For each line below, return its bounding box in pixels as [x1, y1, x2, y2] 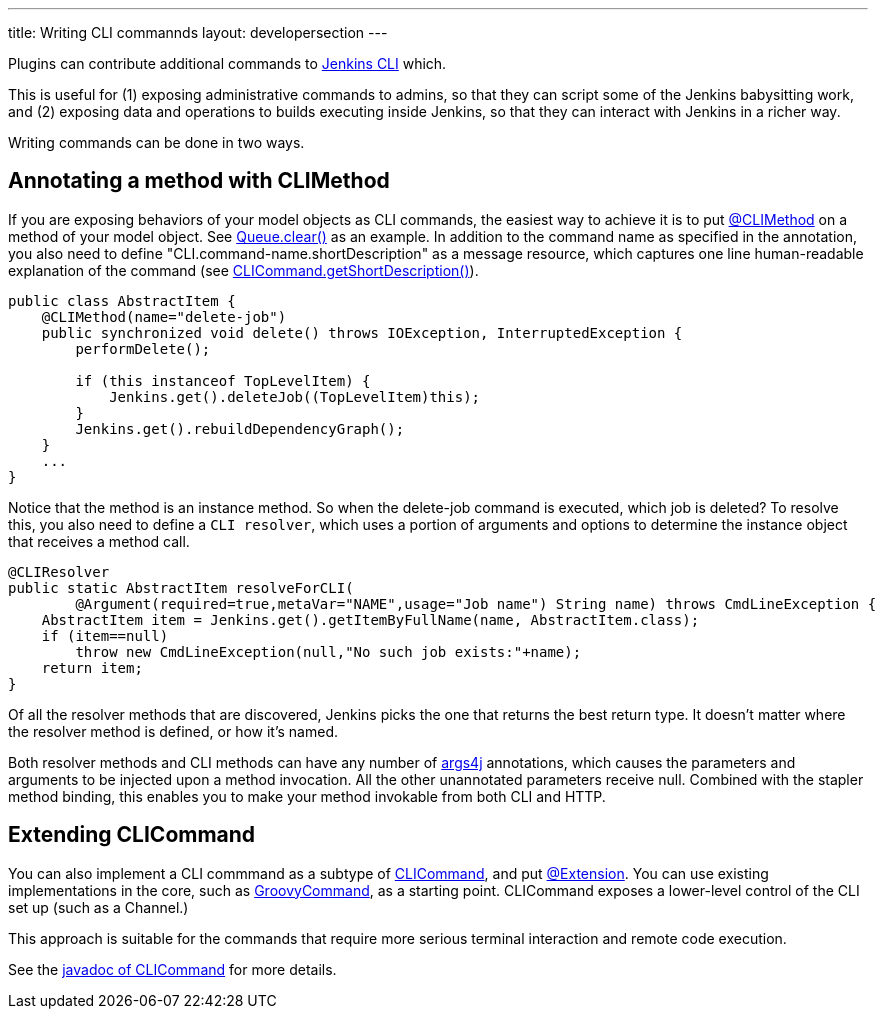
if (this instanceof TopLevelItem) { [75, 372, 371, 389]
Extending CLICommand [8, 822, 256, 848]
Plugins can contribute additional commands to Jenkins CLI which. [8, 55, 447, 72]
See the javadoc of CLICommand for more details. [8, 960, 337, 978]
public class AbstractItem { [8, 292, 236, 309]
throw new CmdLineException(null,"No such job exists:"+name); [75, 643, 582, 660]
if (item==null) [41, 627, 169, 644]
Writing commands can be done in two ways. [8, 134, 305, 151]
